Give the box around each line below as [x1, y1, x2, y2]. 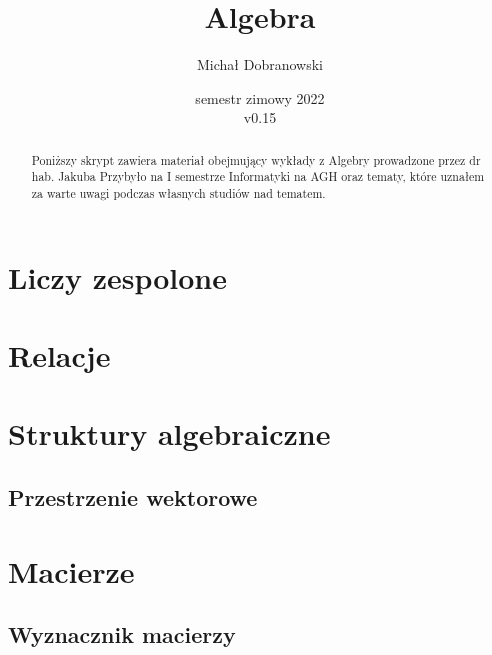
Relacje [8, 335, 111, 376]
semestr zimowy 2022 [195, 87, 325, 108]
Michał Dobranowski [197, 54, 323, 75]
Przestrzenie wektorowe [8, 482, 258, 512]
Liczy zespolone [8, 256, 227, 297]
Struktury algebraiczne [8, 413, 331, 454]
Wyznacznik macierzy [8, 619, 236, 650]
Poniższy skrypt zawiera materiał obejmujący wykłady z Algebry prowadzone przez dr [31, 151, 481, 168]
